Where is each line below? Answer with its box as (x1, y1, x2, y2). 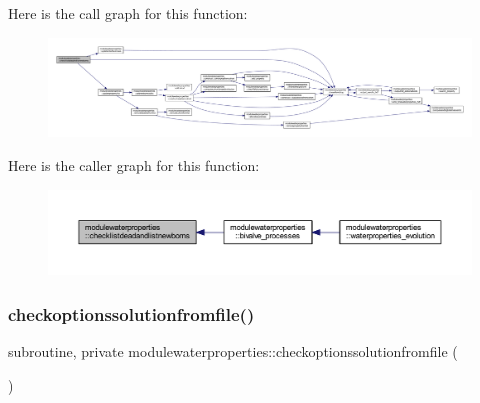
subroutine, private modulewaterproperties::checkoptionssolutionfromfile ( (8, 341, 458, 362)
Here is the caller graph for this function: (8, 154, 260, 175)
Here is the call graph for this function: (8, 3, 248, 23)
